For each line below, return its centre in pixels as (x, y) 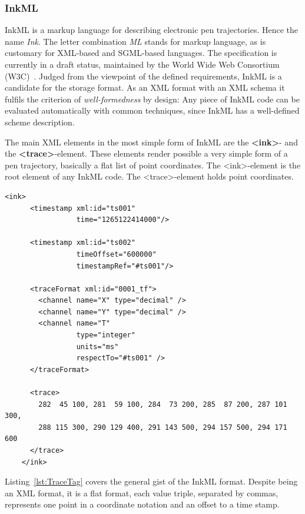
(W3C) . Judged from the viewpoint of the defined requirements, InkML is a (143, 76)
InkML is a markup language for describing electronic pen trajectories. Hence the (152, 30)
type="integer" (106, 335)
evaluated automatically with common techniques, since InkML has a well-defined (152, 110)
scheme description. (40, 122)
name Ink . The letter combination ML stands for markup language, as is (135, 41)
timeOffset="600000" (116, 254)
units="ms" (97, 346)
